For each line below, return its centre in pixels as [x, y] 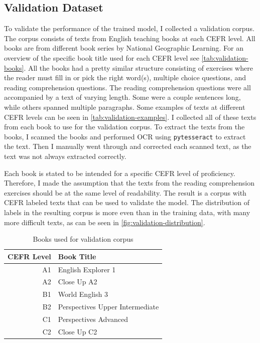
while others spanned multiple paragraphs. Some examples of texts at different [125, 107]
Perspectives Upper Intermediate [108, 307]
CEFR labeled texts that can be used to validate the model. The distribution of [127, 202]
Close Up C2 [78, 331]
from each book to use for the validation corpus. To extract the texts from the [124, 127]
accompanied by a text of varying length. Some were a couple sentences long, [122, 97]
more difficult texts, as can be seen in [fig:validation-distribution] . [105, 222]
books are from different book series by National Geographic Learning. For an [124, 48]
